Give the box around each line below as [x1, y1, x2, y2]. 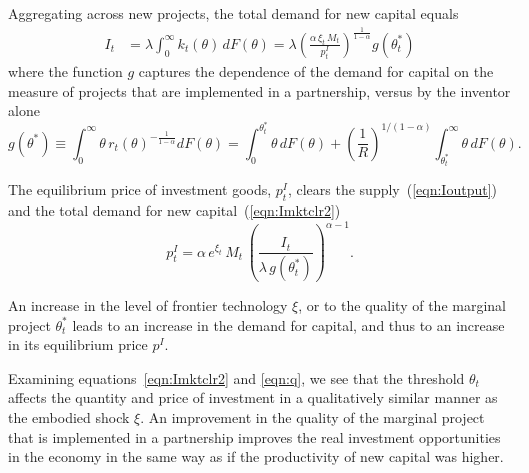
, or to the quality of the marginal [298, 295, 506, 316]
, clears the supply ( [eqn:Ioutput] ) [287, 179, 498, 200]
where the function [8, 60, 123, 81]
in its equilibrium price [8, 334, 148, 355]
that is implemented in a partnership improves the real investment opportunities [8, 426, 501, 447]
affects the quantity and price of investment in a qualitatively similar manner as [8, 387, 498, 408]
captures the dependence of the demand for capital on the [138, 60, 494, 81]
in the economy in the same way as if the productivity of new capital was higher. [8, 446, 504, 467]
